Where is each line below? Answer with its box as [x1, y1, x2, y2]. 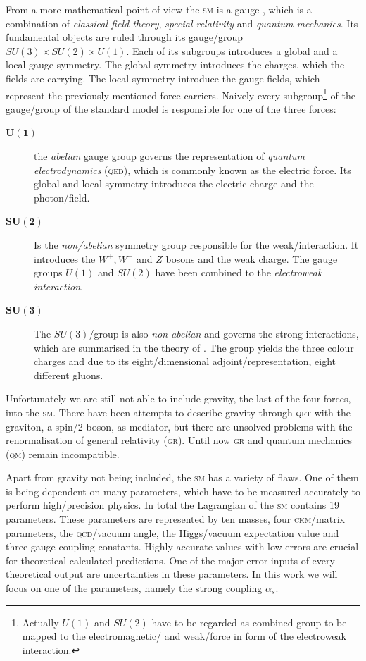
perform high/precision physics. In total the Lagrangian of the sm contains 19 [6, 498, 339, 512]
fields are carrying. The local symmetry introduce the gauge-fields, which [6, 70, 320, 85]
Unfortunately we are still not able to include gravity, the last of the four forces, [6, 391, 351, 406]
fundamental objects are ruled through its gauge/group [6, 30, 244, 44]
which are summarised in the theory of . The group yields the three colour [34, 340, 354, 354]
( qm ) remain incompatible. [6, 446, 120, 461]
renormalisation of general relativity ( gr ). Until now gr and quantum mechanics [6, 433, 353, 447]
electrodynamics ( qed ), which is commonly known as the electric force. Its [34, 162, 351, 177]
